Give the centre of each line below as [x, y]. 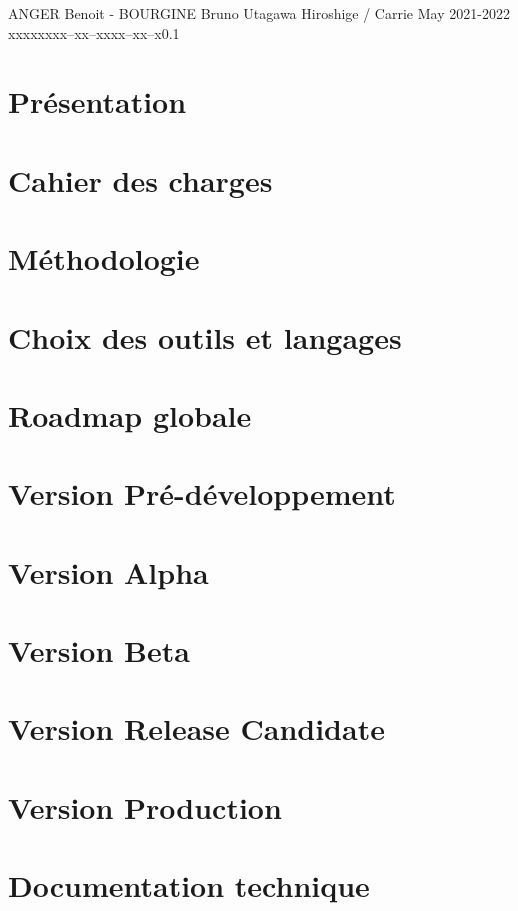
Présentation [97, 101]
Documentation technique [189, 885]
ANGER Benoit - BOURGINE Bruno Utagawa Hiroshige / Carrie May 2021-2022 [259, 13]
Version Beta [99, 650]
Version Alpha [108, 571]
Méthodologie [104, 258]
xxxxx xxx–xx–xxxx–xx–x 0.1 [94, 32]
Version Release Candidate [196, 728]
